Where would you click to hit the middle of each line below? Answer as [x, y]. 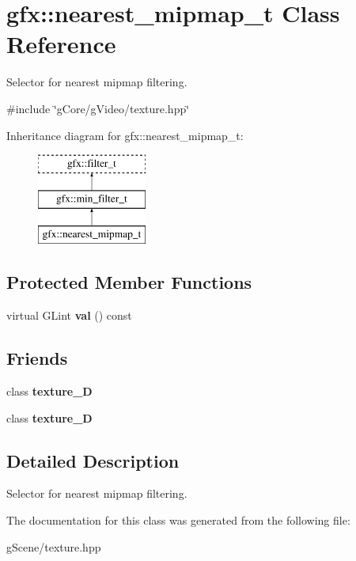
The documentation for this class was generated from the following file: [178, 520]
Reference [61, 44]
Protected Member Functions [129, 282]
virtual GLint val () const [69, 315]
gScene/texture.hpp [54, 546]
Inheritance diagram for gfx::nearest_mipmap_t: [125, 135]
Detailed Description [93, 460]
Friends [37, 358]
